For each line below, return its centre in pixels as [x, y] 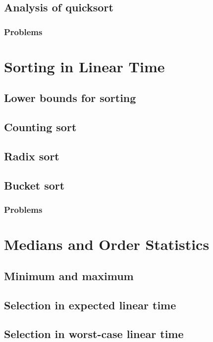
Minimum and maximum [69, 275]
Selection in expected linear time [90, 305]
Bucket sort [34, 185]
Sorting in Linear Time [84, 66]
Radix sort [32, 156]
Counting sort [40, 127]
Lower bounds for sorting [70, 98]
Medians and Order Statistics [107, 244]
